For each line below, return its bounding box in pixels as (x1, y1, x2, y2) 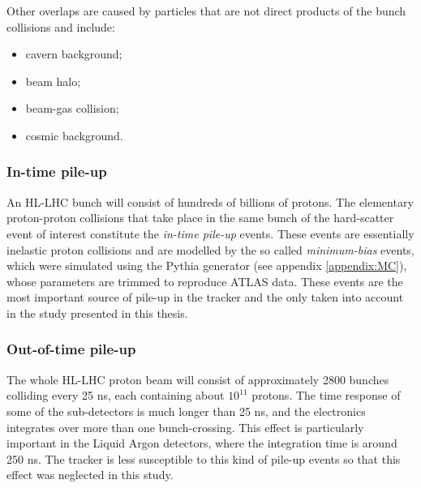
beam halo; (25, 72, 81, 89)
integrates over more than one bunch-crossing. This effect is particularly (6, 418, 364, 435)
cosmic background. (25, 126, 123, 143)
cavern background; (25, 45, 122, 62)
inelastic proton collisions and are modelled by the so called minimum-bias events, (6, 241, 415, 258)
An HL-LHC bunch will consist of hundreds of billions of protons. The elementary (6, 193, 414, 210)
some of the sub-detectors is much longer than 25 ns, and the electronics (6, 402, 366, 419)
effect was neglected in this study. (6, 466, 174, 483)
